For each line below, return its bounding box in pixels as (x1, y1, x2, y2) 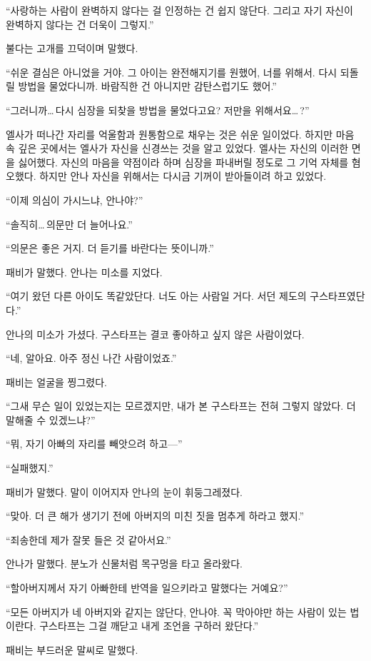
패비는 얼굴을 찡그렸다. (6, 374, 108, 389)
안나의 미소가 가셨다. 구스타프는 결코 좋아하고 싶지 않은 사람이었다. (6, 326, 305, 341)
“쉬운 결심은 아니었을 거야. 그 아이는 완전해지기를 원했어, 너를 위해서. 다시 (6, 64, 337, 79)
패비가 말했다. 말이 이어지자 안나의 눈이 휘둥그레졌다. (6, 484, 243, 499)
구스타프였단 (310, 288, 365, 303)
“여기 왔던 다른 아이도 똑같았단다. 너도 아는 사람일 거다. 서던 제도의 (6, 288, 307, 303)
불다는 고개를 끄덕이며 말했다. (6, 41, 138, 56)
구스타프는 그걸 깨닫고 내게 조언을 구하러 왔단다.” (39, 618, 259, 633)
